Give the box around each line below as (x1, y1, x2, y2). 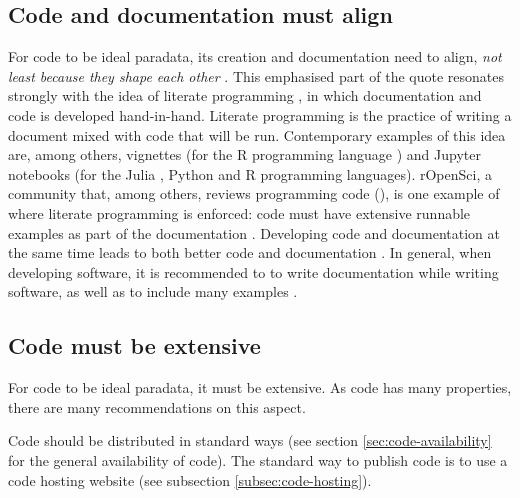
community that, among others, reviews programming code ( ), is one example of (8, 183, 500, 204)
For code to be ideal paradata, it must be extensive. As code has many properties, (8, 377, 512, 398)
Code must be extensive (8, 330, 261, 361)
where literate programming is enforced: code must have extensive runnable (8, 202, 471, 223)
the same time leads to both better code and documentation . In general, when (8, 242, 492, 263)
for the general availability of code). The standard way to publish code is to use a (8, 449, 508, 470)
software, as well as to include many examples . (8, 281, 298, 302)
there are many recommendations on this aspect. (8, 396, 306, 417)
